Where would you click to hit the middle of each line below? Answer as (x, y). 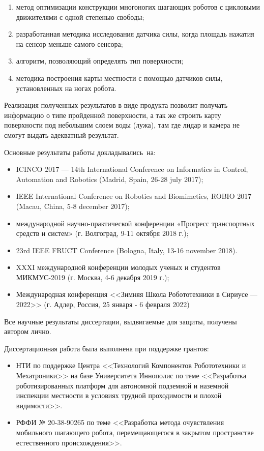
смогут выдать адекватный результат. (62, 134)
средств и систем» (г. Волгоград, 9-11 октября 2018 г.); (102, 233)
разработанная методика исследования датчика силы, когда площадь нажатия (135, 34)
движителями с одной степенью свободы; (80, 17)
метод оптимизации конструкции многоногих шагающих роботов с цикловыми (138, 7)
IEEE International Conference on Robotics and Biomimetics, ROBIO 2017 (134, 196)
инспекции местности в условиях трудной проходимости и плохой (119, 395)
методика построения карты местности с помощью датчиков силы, (119, 78)
